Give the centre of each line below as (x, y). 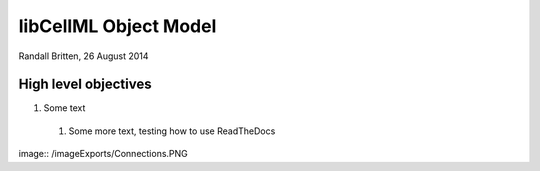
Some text (64, 108)
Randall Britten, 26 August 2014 (83, 56)
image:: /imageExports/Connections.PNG (103, 154)
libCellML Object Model (117, 26)
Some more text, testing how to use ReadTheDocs (172, 131)
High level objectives (85, 84)
